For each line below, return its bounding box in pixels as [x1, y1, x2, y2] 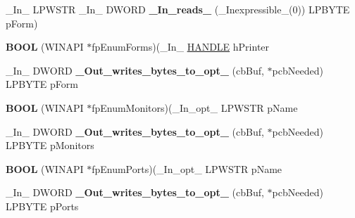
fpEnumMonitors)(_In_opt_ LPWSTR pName [92, 100, 298, 115]
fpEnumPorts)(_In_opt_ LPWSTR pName [92, 161, 282, 176]
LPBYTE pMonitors [6, 138, 94, 153]
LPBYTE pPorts [6, 198, 79, 213]
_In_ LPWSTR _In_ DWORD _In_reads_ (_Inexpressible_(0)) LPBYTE [6, 2, 350, 16]
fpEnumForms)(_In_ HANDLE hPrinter [92, 39, 270, 54]
